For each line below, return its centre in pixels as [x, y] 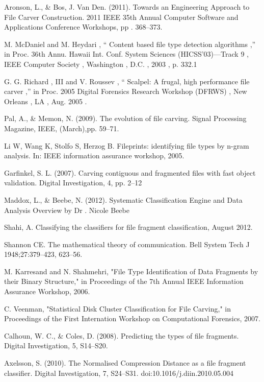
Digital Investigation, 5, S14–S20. [56, 345]
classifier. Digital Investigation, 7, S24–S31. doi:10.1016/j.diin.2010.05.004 [119, 373]
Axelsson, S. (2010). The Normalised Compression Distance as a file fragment [125, 363]
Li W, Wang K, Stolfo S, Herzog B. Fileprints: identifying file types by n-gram [127, 145]
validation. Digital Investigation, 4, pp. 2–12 [73, 183]
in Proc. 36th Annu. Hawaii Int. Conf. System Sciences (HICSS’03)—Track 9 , [126, 54]
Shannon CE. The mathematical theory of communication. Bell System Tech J [127, 244]
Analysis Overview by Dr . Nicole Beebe [67, 210]
